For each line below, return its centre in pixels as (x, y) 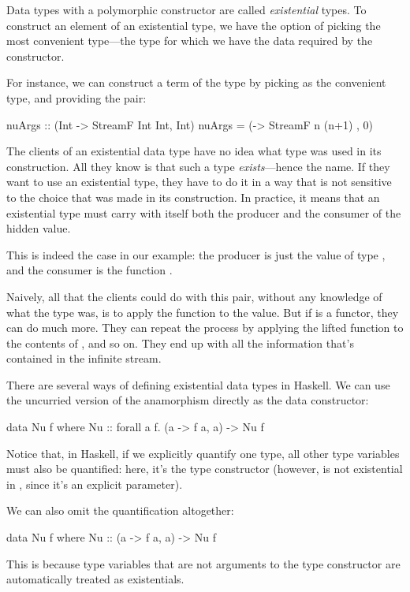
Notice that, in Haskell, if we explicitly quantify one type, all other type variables (203, 453)
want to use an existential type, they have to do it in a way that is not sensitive (199, 182)
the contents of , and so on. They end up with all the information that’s (180, 343)
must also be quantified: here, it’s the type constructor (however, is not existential (205, 469)
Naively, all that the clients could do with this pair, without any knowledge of (194, 296)
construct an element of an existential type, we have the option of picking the (194, 25)
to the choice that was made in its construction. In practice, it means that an (193, 197)
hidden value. (39, 228)
